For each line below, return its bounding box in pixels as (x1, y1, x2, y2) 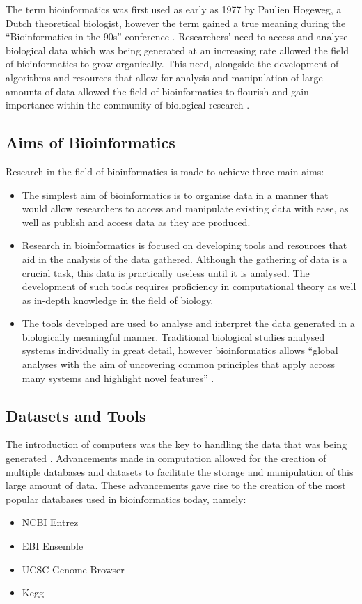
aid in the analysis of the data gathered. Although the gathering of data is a (22, 251, 347, 266)
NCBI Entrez (22, 515, 79, 530)
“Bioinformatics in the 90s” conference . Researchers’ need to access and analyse (6, 29, 348, 44)
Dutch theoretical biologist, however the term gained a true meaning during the (6, 15, 346, 30)
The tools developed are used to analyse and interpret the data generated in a (22, 316, 355, 331)
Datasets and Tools (6, 404, 146, 426)
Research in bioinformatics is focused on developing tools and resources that (22, 238, 347, 253)
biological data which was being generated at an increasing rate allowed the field (6, 42, 349, 57)
